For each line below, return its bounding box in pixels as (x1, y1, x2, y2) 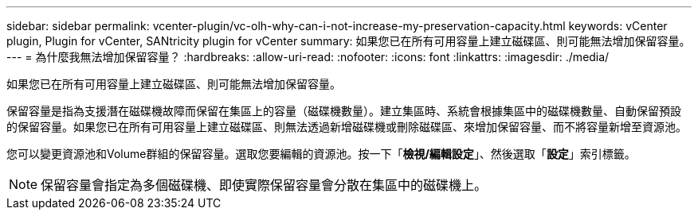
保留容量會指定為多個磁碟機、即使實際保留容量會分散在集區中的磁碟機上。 (41, 177, 488, 193)
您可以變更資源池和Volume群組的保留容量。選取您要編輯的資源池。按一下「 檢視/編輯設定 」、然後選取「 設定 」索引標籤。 (6, 147, 636, 160)
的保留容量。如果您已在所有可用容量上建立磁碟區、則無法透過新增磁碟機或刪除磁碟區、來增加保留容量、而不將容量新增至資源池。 (6, 120, 687, 133)
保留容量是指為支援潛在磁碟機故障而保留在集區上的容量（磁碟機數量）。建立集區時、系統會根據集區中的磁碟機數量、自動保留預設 (6, 104, 681, 118)
